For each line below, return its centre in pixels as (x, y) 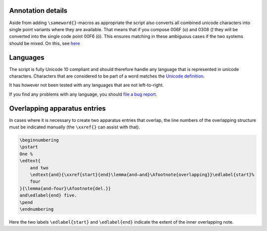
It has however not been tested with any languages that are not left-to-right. (87, 85)
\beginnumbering (39, 140)
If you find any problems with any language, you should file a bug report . (83, 94)
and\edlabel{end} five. (48, 195)
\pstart (29, 147)
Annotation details (38, 11)
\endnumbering (37, 209)
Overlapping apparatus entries (58, 108)
